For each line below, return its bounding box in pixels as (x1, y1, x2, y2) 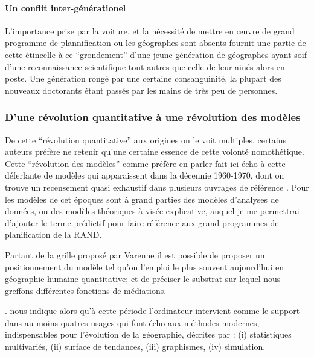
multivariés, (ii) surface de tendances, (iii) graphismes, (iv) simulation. (5, 340, 266, 353)
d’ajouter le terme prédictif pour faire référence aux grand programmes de (5, 216, 279, 229)
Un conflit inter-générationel (5, 1, 126, 14)
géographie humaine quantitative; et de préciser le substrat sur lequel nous (5, 272, 281, 285)
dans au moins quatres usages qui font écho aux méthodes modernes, (5, 316, 260, 329)
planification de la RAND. (5, 228, 102, 241)
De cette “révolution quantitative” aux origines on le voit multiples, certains (5, 133, 287, 146)
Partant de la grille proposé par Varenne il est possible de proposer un (5, 248, 265, 261)
